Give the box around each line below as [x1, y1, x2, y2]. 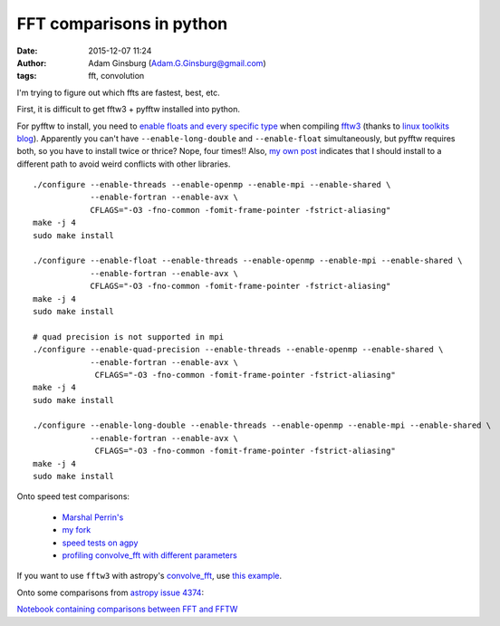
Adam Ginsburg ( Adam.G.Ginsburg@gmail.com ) [88, 57, 266, 68]
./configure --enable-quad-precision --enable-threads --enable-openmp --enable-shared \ [33, 344, 444, 355]
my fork [62, 525, 91, 535]
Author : [16, 57, 47, 68]
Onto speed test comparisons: [16, 491, 130, 502]
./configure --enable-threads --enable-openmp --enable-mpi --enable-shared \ [33, 179, 391, 190]
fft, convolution [88, 71, 145, 82]
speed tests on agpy [62, 537, 139, 548]
